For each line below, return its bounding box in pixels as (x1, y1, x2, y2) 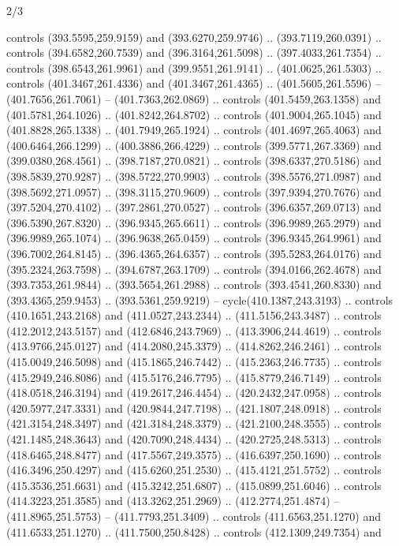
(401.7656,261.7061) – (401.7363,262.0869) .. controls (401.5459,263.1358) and (6, 90, 381, 107)
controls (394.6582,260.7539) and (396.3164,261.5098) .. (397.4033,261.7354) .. (6, 44, 382, 61)
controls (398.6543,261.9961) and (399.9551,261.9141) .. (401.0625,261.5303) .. (6, 59, 382, 76)
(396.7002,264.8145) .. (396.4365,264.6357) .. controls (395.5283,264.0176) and (6, 245, 382, 261)
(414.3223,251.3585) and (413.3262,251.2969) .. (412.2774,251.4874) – (6, 492, 340, 509)
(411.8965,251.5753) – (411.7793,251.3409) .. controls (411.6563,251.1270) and (6, 508, 381, 524)
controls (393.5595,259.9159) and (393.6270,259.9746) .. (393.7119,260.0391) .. (6, 28, 382, 45)
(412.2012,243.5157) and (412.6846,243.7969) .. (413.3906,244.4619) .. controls (6, 322, 382, 338)
